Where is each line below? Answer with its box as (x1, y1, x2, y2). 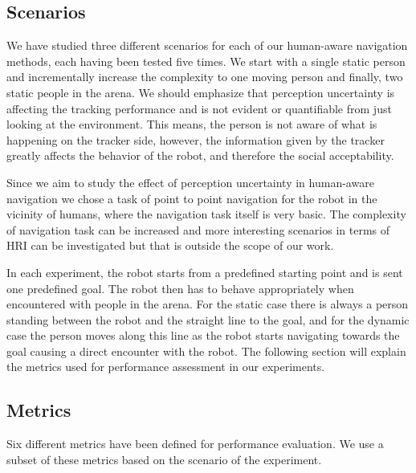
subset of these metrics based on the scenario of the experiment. (6, 451, 322, 467)
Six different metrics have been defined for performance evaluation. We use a (6, 435, 384, 452)
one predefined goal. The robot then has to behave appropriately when (6, 279, 354, 296)
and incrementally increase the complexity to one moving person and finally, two (6, 68, 403, 85)
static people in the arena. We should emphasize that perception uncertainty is (6, 84, 395, 100)
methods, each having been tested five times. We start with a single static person (6, 52, 406, 69)
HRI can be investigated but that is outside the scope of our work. (6, 237, 334, 254)
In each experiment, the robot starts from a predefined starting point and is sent (6, 263, 403, 280)
